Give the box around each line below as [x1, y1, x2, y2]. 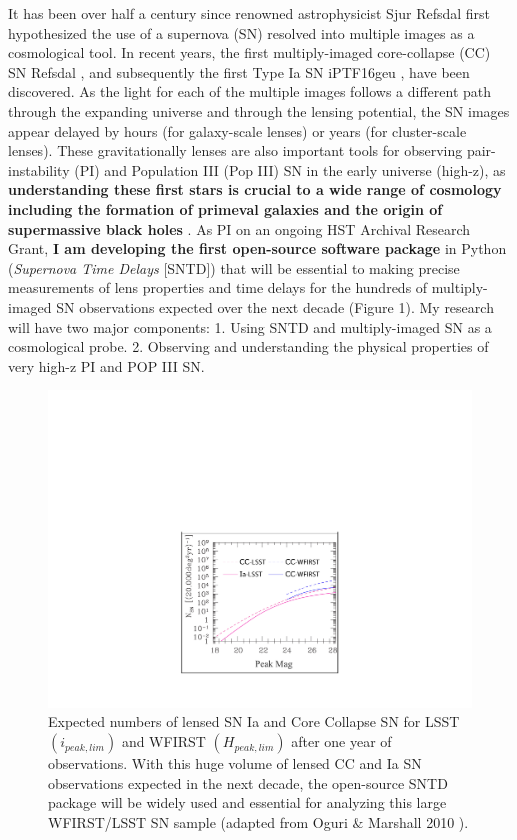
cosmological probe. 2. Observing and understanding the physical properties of [8, 336, 489, 357]
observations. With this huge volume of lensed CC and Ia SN [48, 753, 422, 774]
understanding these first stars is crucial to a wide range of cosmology [8, 179, 502, 200]
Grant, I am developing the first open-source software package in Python [8, 238, 507, 259]
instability [8, 159, 70, 180]
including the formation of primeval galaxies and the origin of [8, 198, 443, 219]
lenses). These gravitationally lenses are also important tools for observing [8, 140, 463, 161]
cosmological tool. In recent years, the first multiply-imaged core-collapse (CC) [8, 42, 491, 63]
